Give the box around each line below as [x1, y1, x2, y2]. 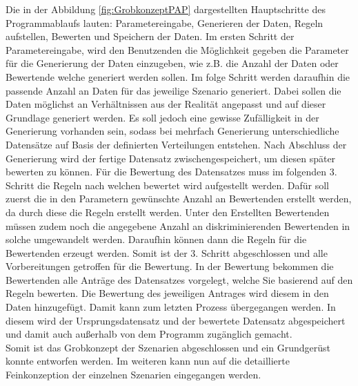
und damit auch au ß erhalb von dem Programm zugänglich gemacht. [6, 327, 292, 341]
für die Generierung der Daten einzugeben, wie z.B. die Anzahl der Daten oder [6, 56, 339, 70]
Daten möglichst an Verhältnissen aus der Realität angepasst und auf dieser [6, 97, 326, 111]
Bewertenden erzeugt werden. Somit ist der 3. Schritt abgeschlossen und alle [6, 245, 328, 260]
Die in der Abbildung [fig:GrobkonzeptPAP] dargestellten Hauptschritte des [6, 2, 326, 16]
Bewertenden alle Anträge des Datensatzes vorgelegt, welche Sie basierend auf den [6, 272, 353, 287]
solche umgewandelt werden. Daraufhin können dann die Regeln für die [6, 232, 307, 247]
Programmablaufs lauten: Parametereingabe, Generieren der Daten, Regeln [6, 15, 324, 30]
